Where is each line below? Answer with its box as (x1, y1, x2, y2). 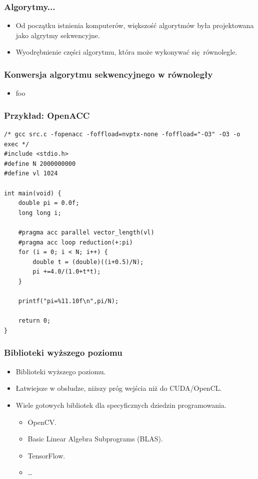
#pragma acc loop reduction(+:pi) (18, 238, 133, 246)
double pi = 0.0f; (18, 199, 79, 207)
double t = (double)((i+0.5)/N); (32, 258, 144, 266)
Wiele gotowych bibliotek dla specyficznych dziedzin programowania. (15, 399, 226, 410)
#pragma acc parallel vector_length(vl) (18, 228, 154, 236)
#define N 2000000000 (4, 160, 76, 167)
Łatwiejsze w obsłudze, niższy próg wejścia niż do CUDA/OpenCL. (15, 383, 222, 393)
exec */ (4, 140, 29, 148)
